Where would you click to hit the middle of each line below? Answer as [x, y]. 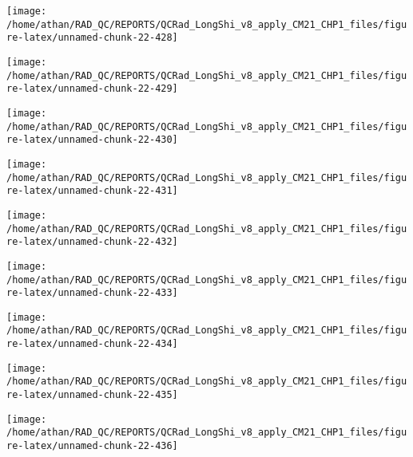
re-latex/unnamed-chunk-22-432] [92, 242]
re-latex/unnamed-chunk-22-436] [92, 446]
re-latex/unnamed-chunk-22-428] [92, 38]
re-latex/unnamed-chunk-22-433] [92, 293]
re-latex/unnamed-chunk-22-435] [92, 395]
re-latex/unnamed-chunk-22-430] [92, 140]
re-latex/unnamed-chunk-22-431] [92, 191]
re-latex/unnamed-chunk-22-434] [92, 344]
